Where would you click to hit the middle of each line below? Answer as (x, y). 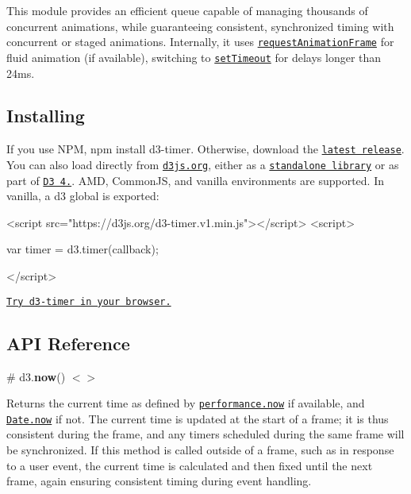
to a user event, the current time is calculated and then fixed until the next (190, 465)
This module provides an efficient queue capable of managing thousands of (187, 10)
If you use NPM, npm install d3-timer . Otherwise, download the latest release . (205, 149)
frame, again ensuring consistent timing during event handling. (159, 481)
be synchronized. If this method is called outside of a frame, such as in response (200, 450)
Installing (46, 116)
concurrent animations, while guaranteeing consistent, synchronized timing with (200, 26)
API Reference (68, 343)
